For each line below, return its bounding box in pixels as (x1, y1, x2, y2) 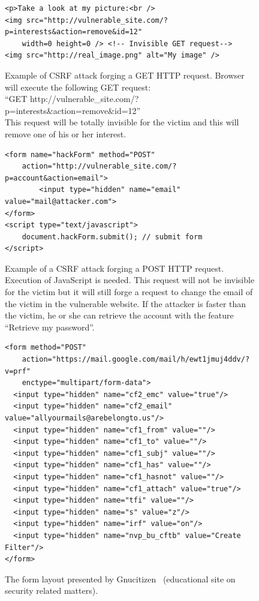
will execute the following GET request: (5, 80, 151, 93)
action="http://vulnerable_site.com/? (22, 162, 177, 171)
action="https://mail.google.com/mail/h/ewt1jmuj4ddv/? (22, 355, 250, 364)
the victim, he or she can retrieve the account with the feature (5, 309, 234, 321)
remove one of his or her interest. (5, 127, 127, 140)
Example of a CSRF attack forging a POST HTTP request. (5, 262, 224, 274)
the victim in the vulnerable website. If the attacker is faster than (5, 297, 246, 309)
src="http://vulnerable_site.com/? (26, 16, 168, 25)
